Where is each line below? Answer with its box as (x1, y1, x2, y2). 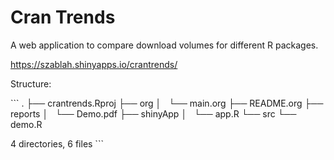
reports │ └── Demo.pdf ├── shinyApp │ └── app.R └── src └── (10, 107, 297, 120)
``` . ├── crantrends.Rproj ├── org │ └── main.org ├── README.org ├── (10, 97, 324, 109)
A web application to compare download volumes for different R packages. (10, 39, 319, 51)
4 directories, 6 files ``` (10, 137, 104, 150)
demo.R (10, 118, 43, 130)
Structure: (10, 77, 52, 90)
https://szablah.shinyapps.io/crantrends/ (10, 58, 178, 70)
